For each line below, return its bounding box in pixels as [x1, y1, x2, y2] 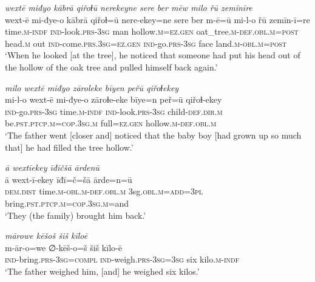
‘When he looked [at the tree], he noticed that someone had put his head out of [5, 49, 300, 61]
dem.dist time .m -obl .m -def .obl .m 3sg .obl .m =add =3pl [5, 185, 203, 198]
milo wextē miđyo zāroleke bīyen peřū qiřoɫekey [5, 81, 179, 94]
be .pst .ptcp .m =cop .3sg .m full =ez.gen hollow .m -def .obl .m [5, 117, 217, 129]
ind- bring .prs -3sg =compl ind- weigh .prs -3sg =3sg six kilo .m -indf [5, 253, 240, 266]
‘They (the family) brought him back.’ [5, 208, 146, 221]
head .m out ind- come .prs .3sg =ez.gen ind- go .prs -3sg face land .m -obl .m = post [5, 36, 287, 49]
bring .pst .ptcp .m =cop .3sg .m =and [5, 196, 129, 209]
